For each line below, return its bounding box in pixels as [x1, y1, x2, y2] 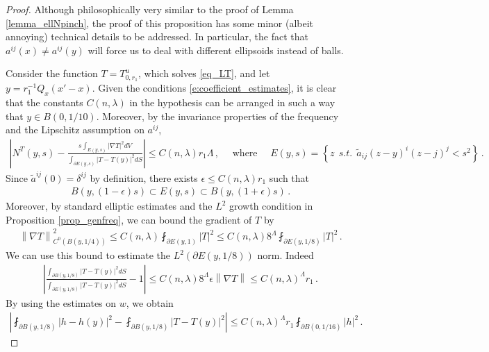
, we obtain [126, 295, 174, 310]
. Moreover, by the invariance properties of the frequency [96, 108, 339, 123]
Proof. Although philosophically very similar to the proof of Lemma [6, 2, 294, 16]
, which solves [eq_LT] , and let [138, 66, 270, 81]
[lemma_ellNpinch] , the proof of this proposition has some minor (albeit [6, 15, 314, 30]
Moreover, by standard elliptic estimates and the [6, 199, 213, 213]
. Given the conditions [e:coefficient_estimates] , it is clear [92, 81, 337, 95]
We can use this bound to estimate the [6, 248, 171, 262]
